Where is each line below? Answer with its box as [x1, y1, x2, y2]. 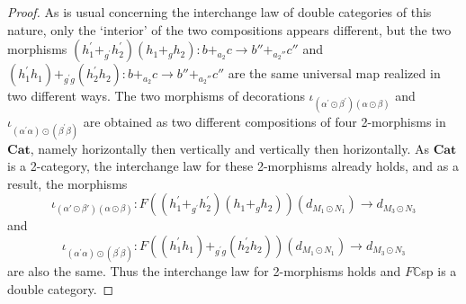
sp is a [421, 262, 457, 281]
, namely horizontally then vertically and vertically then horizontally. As [30, 139, 429, 157]
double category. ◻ [7, 279, 114, 298]
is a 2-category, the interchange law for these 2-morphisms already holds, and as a [7, 156, 459, 175]
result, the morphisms [7, 174, 128, 192]
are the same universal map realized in [228, 64, 441, 83]
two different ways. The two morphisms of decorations [7, 86, 305, 105]
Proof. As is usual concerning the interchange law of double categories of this [7, 3, 432, 21]
